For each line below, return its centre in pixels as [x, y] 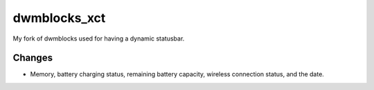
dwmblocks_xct [59, 18]
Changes [33, 58]
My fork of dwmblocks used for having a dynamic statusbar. [99, 38]
